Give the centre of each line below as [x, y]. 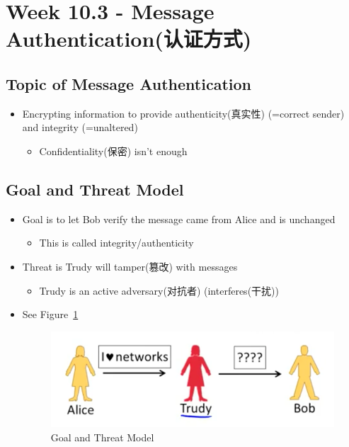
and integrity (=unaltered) [80, 127]
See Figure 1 [50, 314]
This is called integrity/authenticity [116, 243]
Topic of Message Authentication [128, 83]
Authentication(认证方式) [129, 39]
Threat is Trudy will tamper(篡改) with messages [130, 266]
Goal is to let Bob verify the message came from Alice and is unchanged [179, 219]
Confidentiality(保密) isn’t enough [113, 151]
